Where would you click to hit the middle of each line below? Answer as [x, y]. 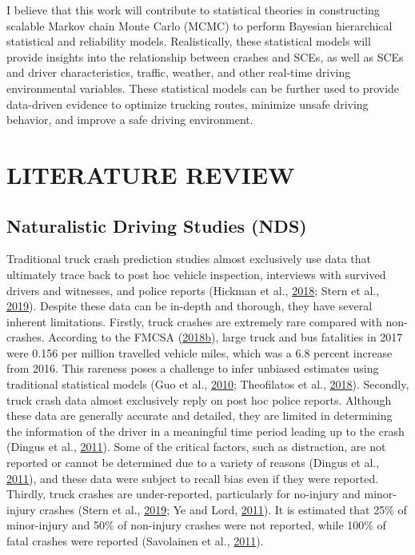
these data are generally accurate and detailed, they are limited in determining [200, 415]
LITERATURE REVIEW [151, 174]
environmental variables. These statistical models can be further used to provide [203, 88]
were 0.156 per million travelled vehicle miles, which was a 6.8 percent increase [200, 352]
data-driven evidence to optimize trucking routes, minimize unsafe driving [188, 104]
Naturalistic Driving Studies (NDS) [157, 225]
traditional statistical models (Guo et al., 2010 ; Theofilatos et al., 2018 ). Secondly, [208, 384]
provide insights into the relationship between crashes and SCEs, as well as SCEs [205, 56]
